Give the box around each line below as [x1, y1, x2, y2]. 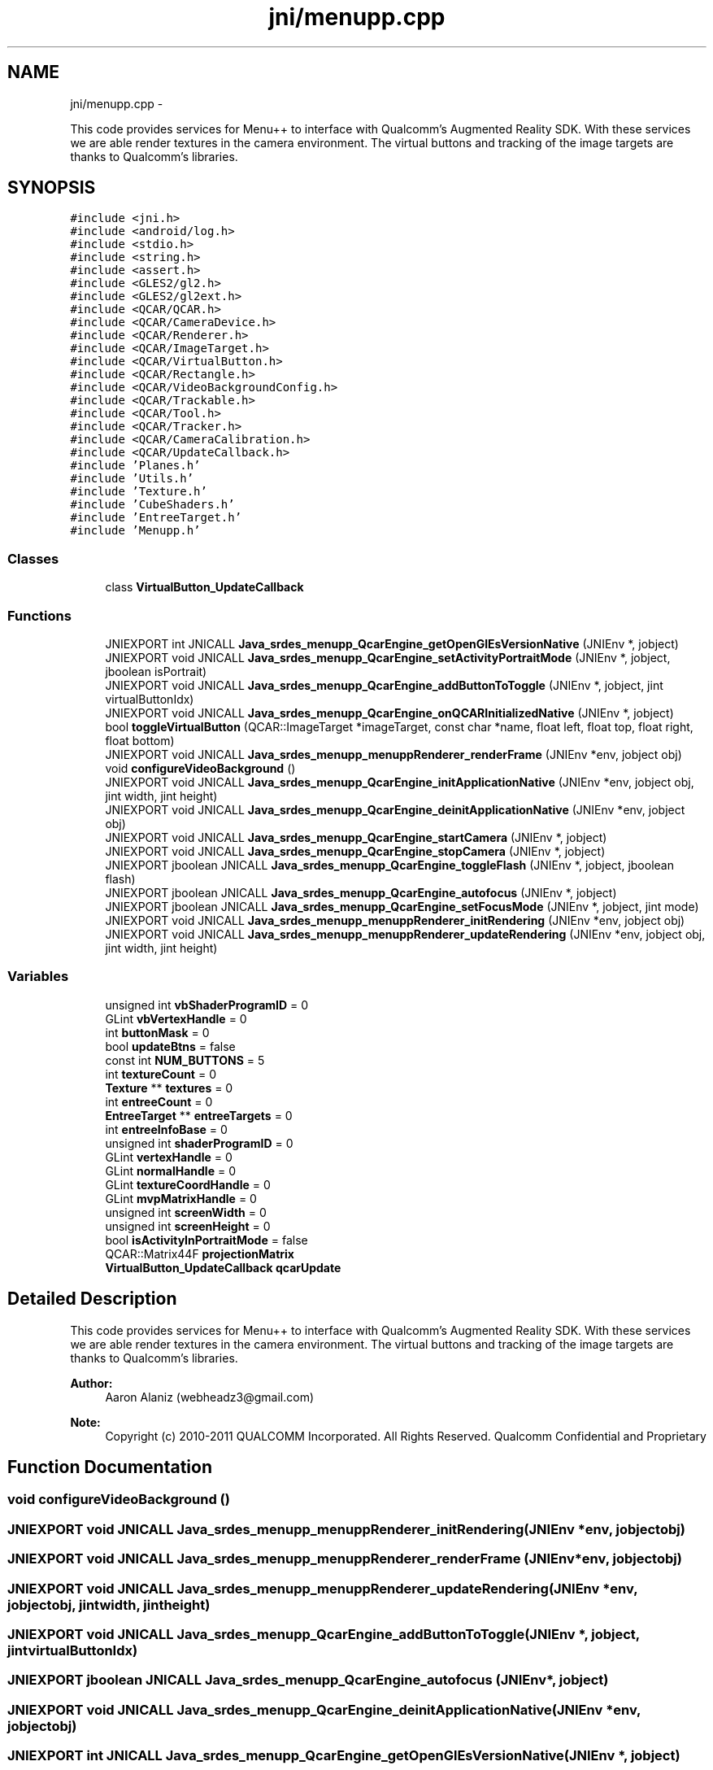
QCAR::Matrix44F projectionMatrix [105, 1246, 294, 1261]
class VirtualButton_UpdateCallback [105, 580, 304, 595]
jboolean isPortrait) [105, 664, 207, 678]
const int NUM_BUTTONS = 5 [105, 1053, 265, 1067]
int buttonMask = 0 [105, 1025, 210, 1040]
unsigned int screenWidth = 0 [105, 1205, 267, 1219]
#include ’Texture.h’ [70, 485, 207, 499]
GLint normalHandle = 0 [105, 1163, 236, 1178]
